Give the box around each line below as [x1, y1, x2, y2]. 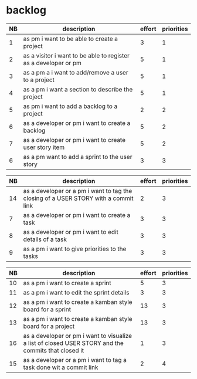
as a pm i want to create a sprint [23, 279, 111, 287]
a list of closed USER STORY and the [23, 339, 124, 347]
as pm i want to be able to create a [23, 35, 118, 43]
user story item [23, 143, 65, 151]
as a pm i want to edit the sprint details [23, 288, 130, 296]
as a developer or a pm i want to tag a [23, 356, 127, 364]
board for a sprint [23, 305, 72, 313]
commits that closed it [23, 346, 84, 354]
